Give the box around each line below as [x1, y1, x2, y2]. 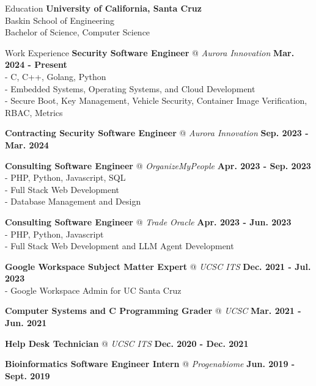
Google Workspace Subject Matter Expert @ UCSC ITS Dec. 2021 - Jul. [5, 260, 311, 272]
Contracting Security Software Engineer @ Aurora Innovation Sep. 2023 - [5, 126, 309, 139]
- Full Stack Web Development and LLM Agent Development [5, 239, 234, 252]
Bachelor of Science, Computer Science [5, 26, 150, 38]
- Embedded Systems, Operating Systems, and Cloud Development [5, 82, 255, 95]
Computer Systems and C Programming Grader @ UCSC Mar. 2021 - [5, 304, 301, 317]
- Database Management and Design [5, 195, 141, 208]
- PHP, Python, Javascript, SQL [5, 171, 126, 184]
